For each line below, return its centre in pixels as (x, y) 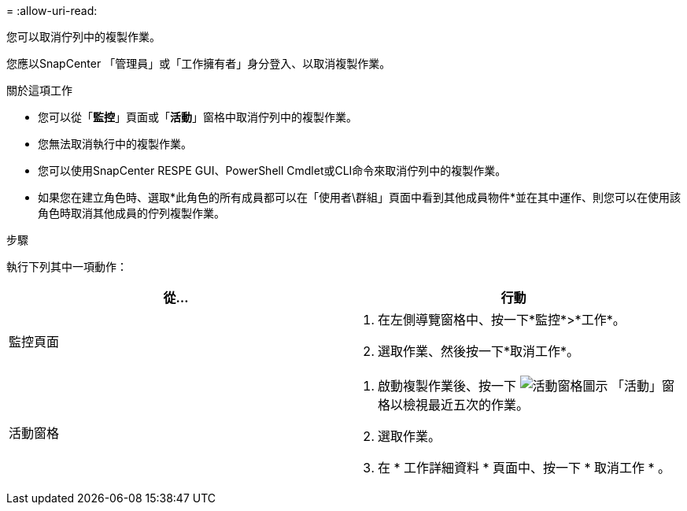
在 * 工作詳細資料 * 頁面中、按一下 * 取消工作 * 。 (524, 468)
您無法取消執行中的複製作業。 (115, 144)
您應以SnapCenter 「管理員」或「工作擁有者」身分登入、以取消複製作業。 (199, 63)
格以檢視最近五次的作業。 (454, 405)
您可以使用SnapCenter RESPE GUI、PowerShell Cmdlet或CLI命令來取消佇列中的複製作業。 (272, 170)
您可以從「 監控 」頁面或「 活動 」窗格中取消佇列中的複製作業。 (198, 117)
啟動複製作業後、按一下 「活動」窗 (526, 386)
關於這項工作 (39, 90)
